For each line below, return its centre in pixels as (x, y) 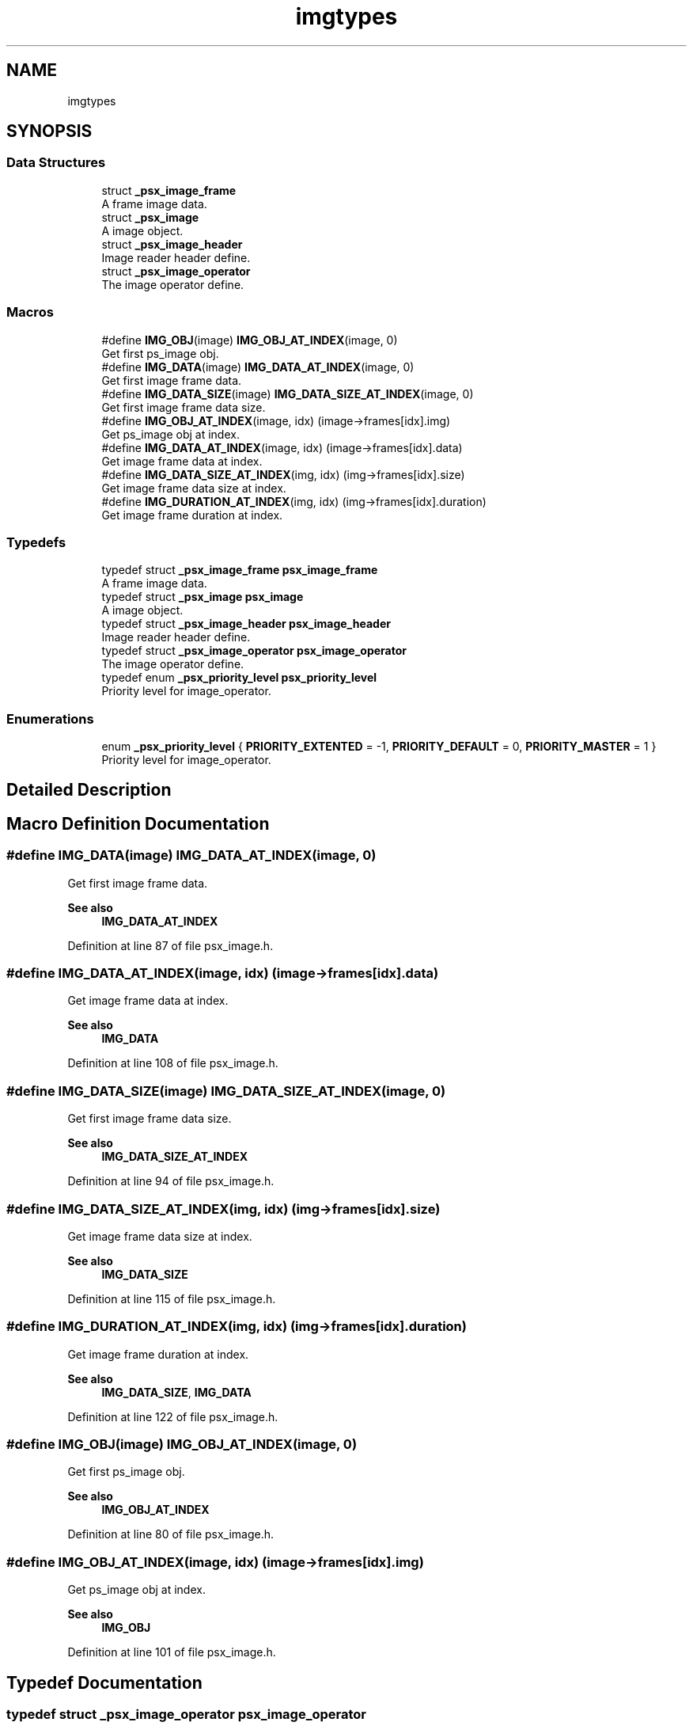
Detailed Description (89, 790)
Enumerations (50, 719)
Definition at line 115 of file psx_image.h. (172, 1298)
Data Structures (56, 163)
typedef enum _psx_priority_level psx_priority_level (239, 678)
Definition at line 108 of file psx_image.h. (173, 1063)
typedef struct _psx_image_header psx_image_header (246, 624)
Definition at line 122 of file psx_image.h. (173, 1416)
